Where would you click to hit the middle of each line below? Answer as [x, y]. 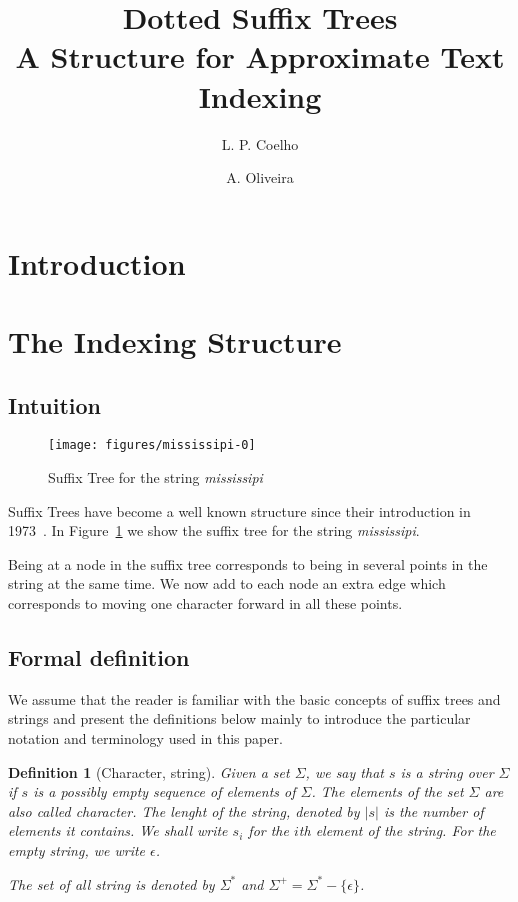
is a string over [447, 771]
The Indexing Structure [175, 341]
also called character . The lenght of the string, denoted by [184, 810]
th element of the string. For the [397, 830]
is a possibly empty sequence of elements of [164, 791]
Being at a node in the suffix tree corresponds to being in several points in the [248, 563]
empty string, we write [77, 850]
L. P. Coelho [260, 143]
